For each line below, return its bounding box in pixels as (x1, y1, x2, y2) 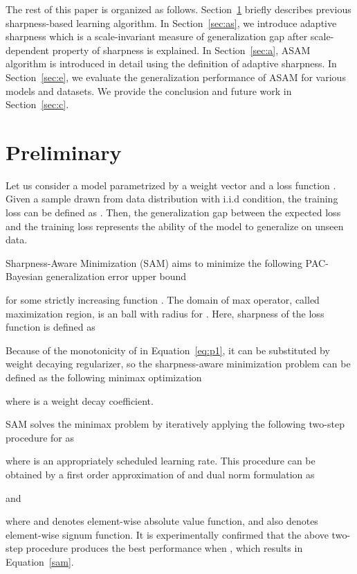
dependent (6, 42, 50, 57)
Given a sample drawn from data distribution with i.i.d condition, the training (6, 191, 338, 206)
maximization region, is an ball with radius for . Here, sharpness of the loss (6, 306, 324, 320)
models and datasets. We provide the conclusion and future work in (6, 83, 292, 98)
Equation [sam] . (6, 554, 74, 568)
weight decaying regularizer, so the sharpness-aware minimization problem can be (6, 356, 351, 371)
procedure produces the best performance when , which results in (26, 541, 303, 555)
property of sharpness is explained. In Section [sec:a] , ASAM (52, 42, 311, 57)
